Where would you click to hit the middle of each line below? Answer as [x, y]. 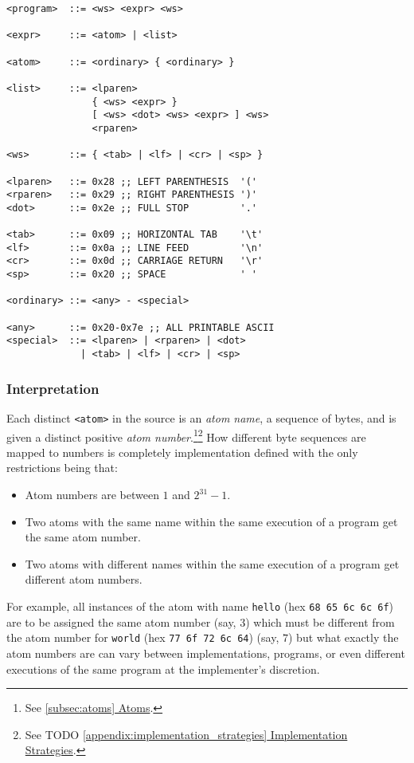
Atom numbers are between [92, 495]
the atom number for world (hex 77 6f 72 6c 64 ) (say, [143, 637]
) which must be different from [320, 621]
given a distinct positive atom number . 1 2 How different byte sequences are [186, 435]
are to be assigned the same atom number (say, [121, 621]
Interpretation [53, 388]
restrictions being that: [62, 468]
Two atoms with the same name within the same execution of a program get [211, 521]
